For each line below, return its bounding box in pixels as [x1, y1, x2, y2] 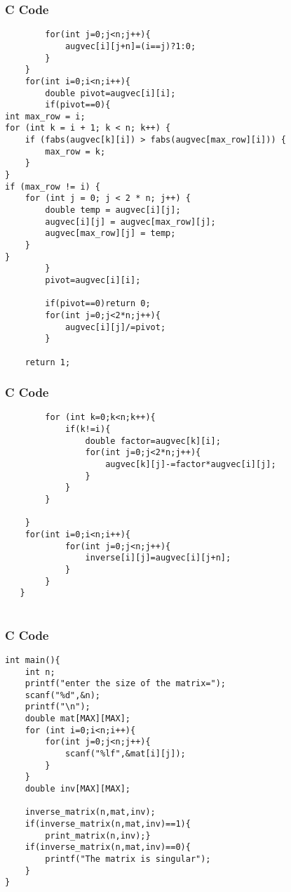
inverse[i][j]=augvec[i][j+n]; [85, 553, 231, 563]
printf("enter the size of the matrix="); [25, 678, 226, 689]
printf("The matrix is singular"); [45, 854, 211, 864]
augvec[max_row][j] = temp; [45, 228, 176, 239]
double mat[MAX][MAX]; [25, 714, 130, 724]
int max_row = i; [5, 111, 86, 122]
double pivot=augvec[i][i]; [45, 88, 176, 98]
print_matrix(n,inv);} [45, 830, 151, 841]
